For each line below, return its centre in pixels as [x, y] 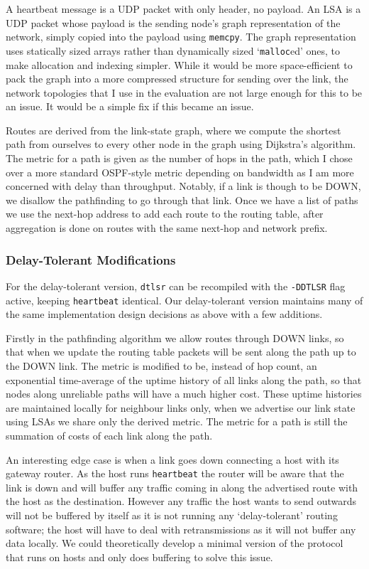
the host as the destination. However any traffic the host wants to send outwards [181, 501]
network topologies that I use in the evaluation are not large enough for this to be [184, 92]
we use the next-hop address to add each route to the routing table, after [165, 214]
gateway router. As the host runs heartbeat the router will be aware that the [175, 473]
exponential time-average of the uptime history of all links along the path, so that [184, 379]
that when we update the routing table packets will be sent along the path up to [181, 352]
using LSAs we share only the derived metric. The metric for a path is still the [177, 421]
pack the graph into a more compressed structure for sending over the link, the [177, 79]
